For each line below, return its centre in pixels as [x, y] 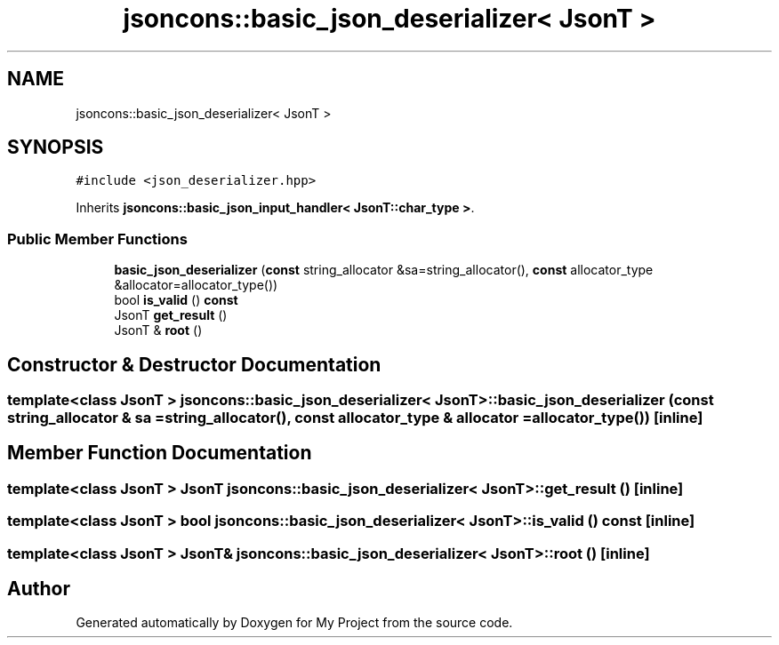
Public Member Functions [97, 239]
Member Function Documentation [160, 453]
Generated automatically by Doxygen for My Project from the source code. [294, 623]
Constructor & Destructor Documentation [194, 364]
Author [39, 589]
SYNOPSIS [56, 147]
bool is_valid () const [176, 300]
